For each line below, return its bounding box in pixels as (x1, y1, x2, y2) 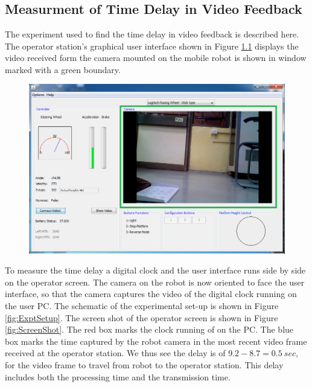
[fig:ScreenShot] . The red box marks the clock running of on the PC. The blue (5, 323, 294, 336)
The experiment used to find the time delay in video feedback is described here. (5, 28, 299, 40)
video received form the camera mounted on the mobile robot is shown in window (5, 51, 307, 64)
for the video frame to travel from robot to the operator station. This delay (5, 359, 284, 371)
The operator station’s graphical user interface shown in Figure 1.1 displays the (5, 39, 299, 52)
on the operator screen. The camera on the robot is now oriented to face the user (5, 275, 305, 288)
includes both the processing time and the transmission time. (5, 370, 231, 383)
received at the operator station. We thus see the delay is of (5, 347, 226, 359)
